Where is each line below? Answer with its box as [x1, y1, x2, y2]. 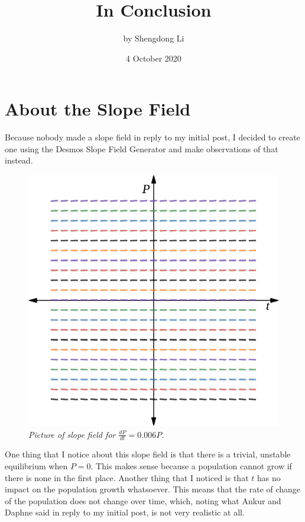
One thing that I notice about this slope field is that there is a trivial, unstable [5, 448, 291, 460]
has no [257, 471, 281, 483]
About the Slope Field [5, 97, 191, 121]
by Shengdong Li [123, 32, 184, 44]
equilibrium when [5, 460, 68, 472]
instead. [5, 154, 33, 166]
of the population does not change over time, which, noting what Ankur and [5, 494, 281, 507]
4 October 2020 [126, 52, 181, 64]
